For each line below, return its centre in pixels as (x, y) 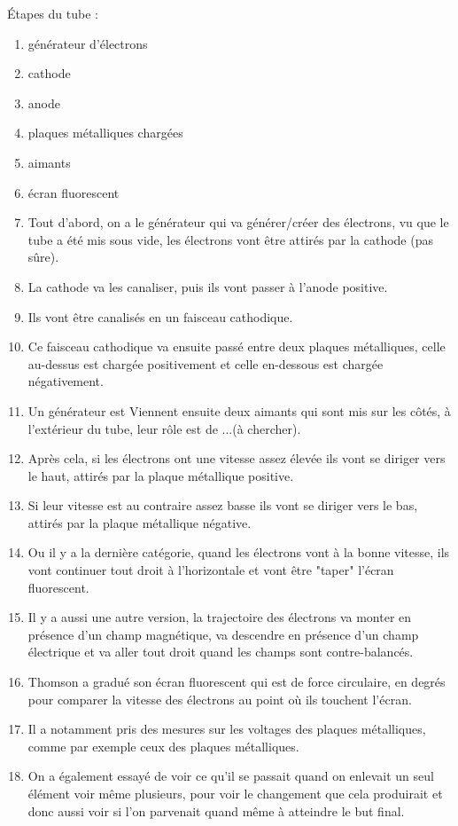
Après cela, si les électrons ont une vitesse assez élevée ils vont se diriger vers (237, 458)
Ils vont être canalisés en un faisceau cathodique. (160, 316)
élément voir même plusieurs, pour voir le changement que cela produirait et (235, 793)
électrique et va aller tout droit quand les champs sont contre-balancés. (221, 652)
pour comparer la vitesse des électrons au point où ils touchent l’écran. (220, 699)
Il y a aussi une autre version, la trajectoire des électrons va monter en (220, 617)
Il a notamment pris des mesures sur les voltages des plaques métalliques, (227, 729)
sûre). (43, 257)
